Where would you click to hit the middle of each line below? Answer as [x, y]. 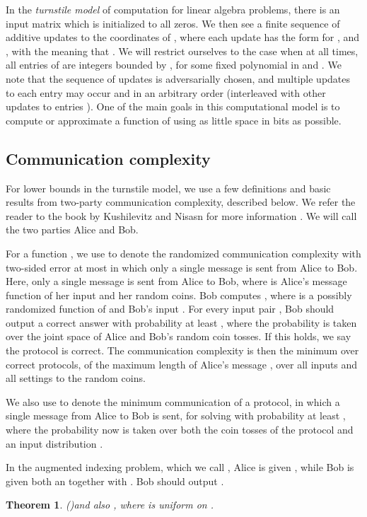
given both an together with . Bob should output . [115, 481]
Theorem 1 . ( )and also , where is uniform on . [110, 505]
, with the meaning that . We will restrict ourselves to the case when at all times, [182, 51]
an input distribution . [54, 443]
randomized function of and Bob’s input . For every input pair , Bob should [170, 309]
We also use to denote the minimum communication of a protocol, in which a [173, 401]
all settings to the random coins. [76, 378]
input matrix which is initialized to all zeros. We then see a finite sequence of [173, 23]
